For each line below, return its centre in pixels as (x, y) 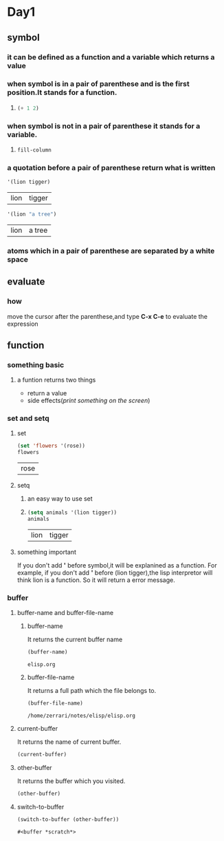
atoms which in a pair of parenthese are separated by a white (111, 251)
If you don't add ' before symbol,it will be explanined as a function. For (117, 565)
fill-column (34, 150)
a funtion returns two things (56, 380)
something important (47, 552)
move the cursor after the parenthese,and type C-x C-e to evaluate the (108, 316)
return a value (47, 393)
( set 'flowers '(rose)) (51, 446)
